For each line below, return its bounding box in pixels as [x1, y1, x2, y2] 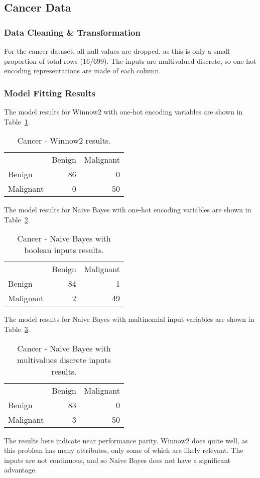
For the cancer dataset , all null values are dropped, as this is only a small [4, 46, 230, 56]
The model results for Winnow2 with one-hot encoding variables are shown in [4, 106, 243, 116]
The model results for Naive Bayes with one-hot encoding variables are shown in [4, 204, 251, 215]
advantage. [4, 464, 37, 475]
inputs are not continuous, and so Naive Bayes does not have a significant [4, 454, 231, 465]
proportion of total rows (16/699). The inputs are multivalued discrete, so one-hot [4, 55, 256, 66]
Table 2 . [4, 214, 30, 224]
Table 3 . [4, 323, 30, 334]
